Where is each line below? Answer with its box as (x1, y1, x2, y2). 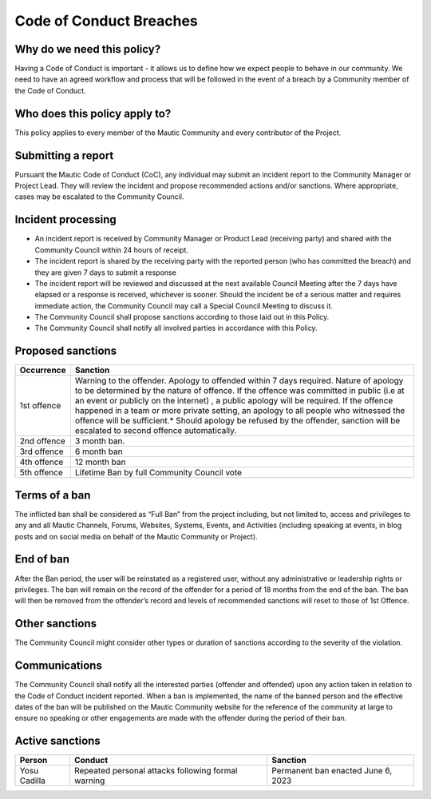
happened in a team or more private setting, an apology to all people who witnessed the (74, 405, 405, 416)
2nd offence (19, 435, 65, 447)
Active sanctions (14, 734, 101, 748)
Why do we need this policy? (14, 42, 161, 56)
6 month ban (74, 446, 123, 457)
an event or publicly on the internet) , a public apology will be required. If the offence (74, 396, 393, 407)
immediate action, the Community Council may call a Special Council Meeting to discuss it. (34, 300, 333, 311)
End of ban (14, 552, 69, 566)
